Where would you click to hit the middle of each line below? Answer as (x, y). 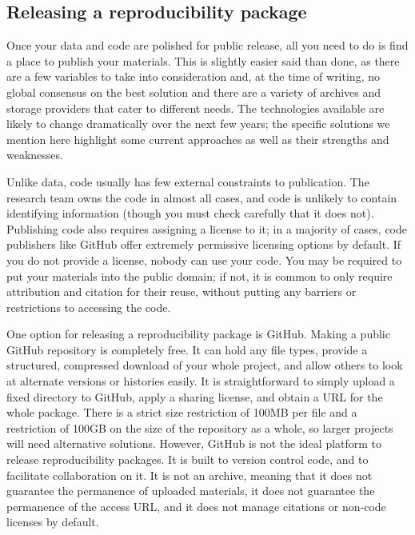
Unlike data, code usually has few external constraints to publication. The (188, 181)
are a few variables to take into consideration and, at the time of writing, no (193, 76)
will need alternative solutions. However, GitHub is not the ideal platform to (194, 443)
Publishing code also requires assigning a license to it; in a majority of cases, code (207, 228)
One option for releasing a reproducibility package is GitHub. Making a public (198, 334)
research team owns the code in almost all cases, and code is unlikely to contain (202, 197)
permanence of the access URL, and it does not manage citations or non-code (196, 506)
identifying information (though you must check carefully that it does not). (190, 213)
